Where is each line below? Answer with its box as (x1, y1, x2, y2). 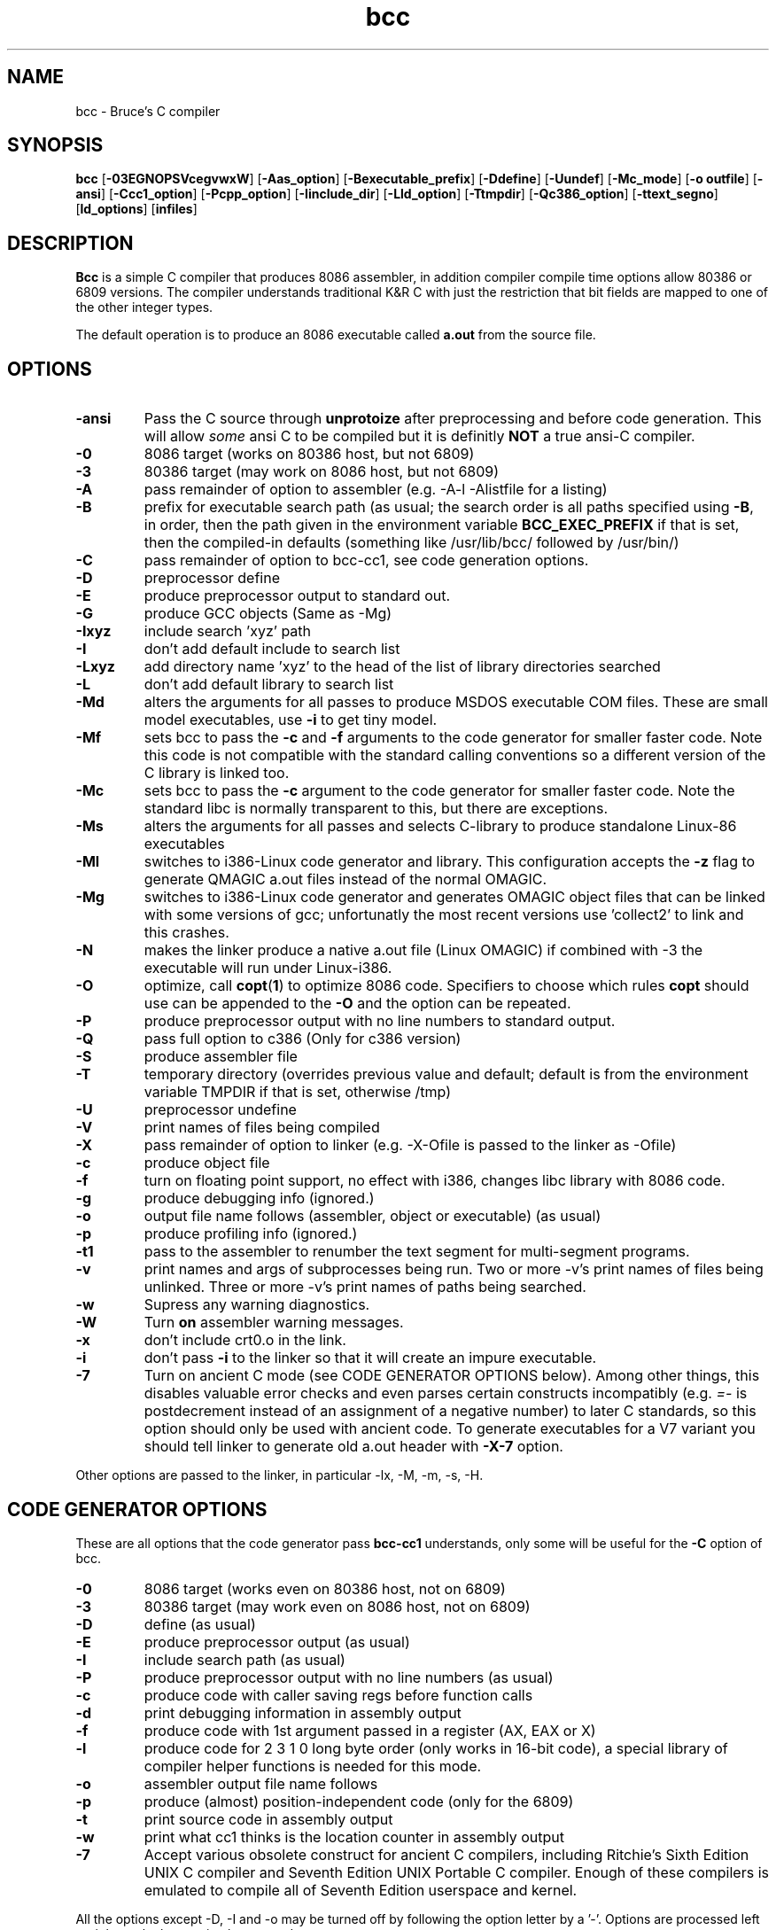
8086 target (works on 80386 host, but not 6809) (144, 445, 475, 463)
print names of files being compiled (144, 1118, 380, 1137)
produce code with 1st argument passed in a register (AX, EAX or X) (144, 1721, 596, 1739)
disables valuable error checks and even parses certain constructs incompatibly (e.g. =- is (144, 1384, 748, 1403)
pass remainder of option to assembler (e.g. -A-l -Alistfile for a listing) (144, 480, 608, 499)
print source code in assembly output (144, 1809, 393, 1828)
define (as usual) (144, 1615, 256, 1633)
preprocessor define (144, 569, 280, 588)
